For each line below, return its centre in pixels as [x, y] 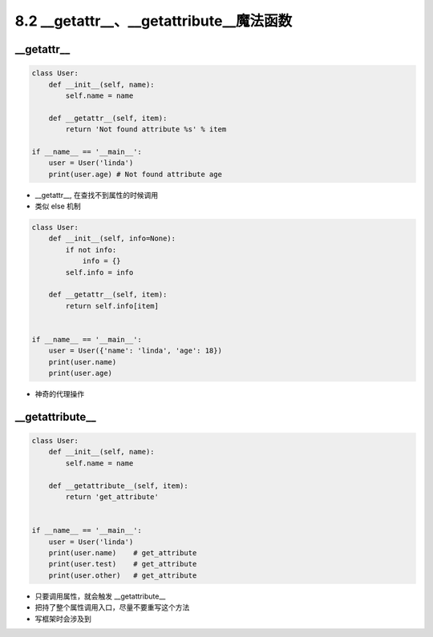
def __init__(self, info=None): [112, 239]
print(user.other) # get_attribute [123, 575]
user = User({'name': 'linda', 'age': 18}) [135, 351]
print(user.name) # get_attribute [123, 553]
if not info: [91, 250]
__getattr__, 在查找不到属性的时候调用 [97, 195]
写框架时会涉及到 [63, 619]
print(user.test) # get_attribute [123, 564]
